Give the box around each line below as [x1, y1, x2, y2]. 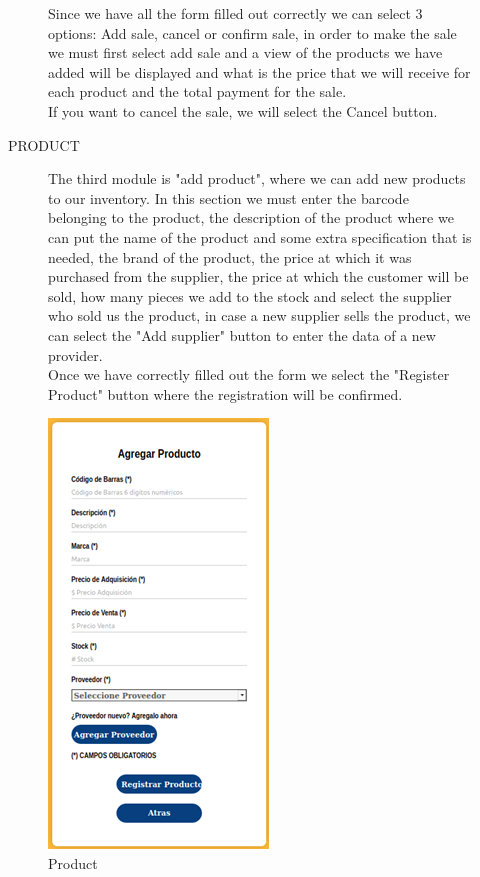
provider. [48, 344, 103, 365]
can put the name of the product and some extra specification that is [48, 226, 472, 247]
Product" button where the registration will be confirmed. [48, 383, 403, 404]
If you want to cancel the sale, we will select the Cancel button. [48, 100, 438, 121]
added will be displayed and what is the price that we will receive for [48, 61, 471, 82]
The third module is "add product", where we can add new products [48, 168, 466, 189]
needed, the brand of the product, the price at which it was [48, 246, 412, 267]
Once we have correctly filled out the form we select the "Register [48, 364, 450, 385]
